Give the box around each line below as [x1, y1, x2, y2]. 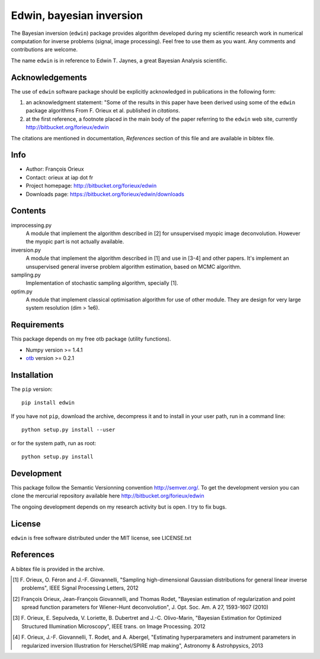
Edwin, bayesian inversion [11, 9, 143, 22]
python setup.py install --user [21, 426, 116, 433]
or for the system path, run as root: [11, 439, 97, 446]
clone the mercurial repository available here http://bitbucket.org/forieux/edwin [11, 492, 204, 500]
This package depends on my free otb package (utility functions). [11, 335, 171, 343]
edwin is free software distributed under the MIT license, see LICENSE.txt [11, 534, 192, 541]
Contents [11, 206, 46, 216]
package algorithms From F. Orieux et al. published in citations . [25, 107, 180, 114]
